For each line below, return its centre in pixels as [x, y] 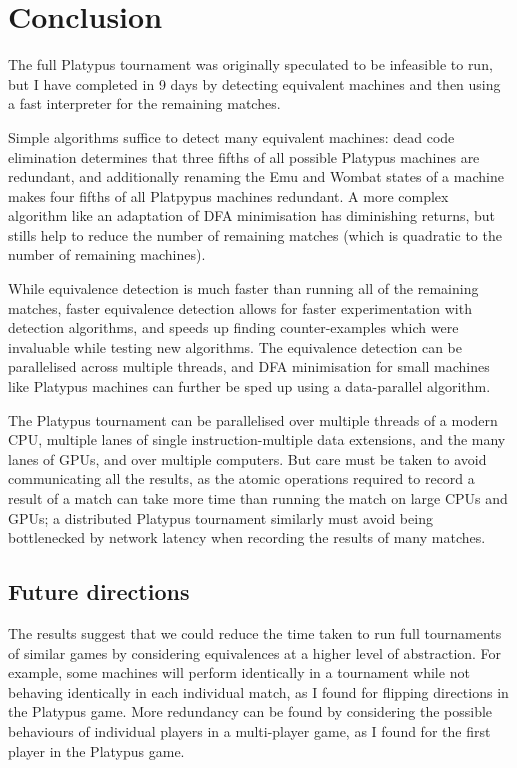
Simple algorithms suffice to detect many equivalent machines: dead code [231, 136]
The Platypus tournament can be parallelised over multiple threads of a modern [253, 419]
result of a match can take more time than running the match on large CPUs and [258, 498]
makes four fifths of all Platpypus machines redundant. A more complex [228, 195]
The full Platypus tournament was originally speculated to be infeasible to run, [250, 64]
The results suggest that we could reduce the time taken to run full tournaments [255, 632]
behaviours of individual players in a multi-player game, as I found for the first [249, 730]
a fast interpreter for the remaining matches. [144, 103]
